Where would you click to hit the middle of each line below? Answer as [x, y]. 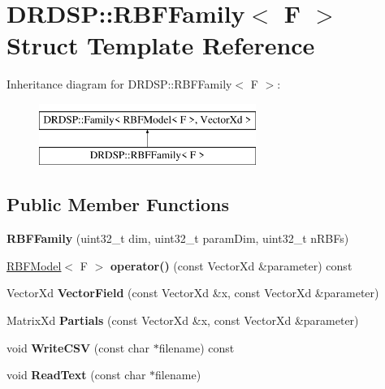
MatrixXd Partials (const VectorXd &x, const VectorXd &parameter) [183, 320]
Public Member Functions [118, 204]
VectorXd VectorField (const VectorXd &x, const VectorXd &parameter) [193, 293]
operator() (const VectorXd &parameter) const [231, 265]
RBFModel [34, 265]
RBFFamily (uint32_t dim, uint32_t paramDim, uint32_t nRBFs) [178, 238]
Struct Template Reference [161, 45]
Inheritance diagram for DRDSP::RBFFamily [119, 84]
